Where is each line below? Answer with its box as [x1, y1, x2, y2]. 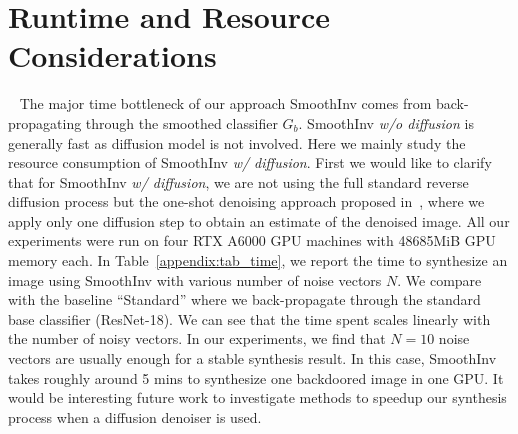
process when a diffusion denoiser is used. [8, 406, 262, 427]
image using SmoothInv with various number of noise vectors [8, 269, 382, 290]
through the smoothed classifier [85, 112, 278, 133]
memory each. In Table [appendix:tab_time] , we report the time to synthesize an [8, 250, 508, 271]
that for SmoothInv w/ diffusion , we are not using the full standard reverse [8, 171, 469, 192]
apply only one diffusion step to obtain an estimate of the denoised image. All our [8, 210, 510, 231]
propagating [8, 112, 82, 133]
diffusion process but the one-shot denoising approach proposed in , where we [8, 191, 485, 212]
